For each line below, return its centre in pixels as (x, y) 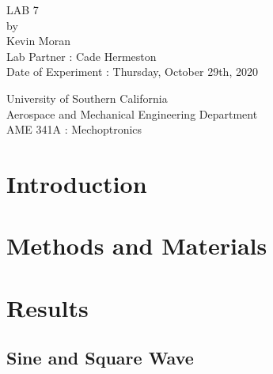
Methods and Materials (137, 246)
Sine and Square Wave (100, 358)
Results (47, 307)
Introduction (77, 183)
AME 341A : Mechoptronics (74, 129)
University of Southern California (87, 98)
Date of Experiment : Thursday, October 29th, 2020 (132, 72)
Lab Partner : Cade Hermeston (82, 56)
